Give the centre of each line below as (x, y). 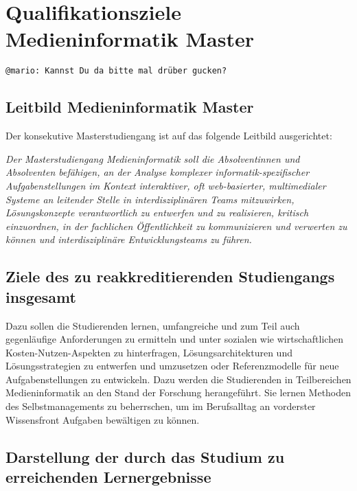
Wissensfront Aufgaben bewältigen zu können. (103, 419)
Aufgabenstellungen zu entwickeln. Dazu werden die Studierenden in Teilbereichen (178, 379)
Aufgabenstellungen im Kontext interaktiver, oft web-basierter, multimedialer (166, 185)
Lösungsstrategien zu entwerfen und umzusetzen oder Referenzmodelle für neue (172, 366)
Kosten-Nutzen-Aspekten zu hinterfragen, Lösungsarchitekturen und (149, 352)
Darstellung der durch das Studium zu (145, 456)
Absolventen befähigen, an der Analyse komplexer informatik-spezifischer (158, 172)
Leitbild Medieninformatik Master (130, 107)
